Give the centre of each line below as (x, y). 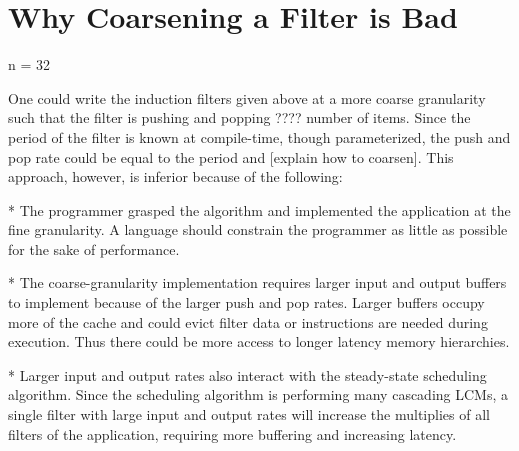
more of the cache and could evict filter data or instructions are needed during (248, 321)
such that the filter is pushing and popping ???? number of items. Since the (239, 117)
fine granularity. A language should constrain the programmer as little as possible (258, 229)
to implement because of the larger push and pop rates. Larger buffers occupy (246, 302)
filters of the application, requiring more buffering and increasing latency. (232, 433)
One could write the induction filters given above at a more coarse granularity (247, 97)
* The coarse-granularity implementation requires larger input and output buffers (257, 282)
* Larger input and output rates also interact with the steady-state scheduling (247, 374)
